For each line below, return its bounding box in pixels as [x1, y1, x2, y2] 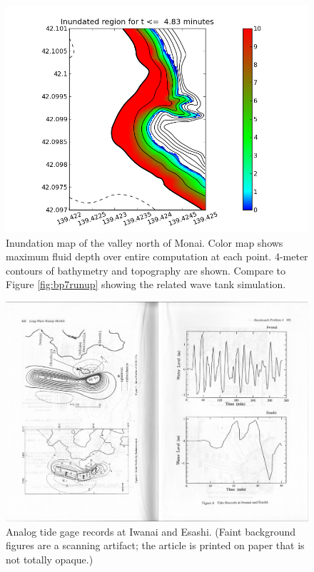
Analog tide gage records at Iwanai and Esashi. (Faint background [6, 524, 295, 538]
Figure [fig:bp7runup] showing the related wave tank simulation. [6, 277, 286, 292]
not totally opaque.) [6, 551, 93, 566]
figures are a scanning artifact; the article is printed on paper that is [6, 538, 305, 553]
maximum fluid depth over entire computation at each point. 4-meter [6, 249, 308, 264]
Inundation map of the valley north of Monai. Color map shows [6, 235, 283, 250]
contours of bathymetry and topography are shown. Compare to [6, 262, 285, 277]
